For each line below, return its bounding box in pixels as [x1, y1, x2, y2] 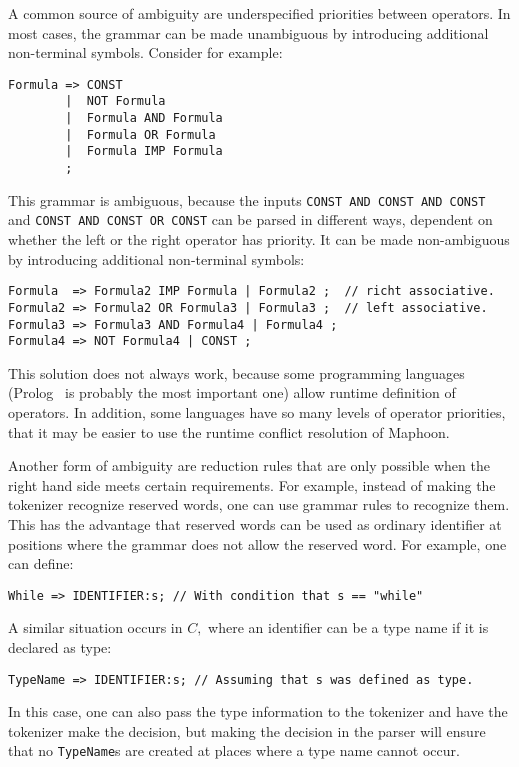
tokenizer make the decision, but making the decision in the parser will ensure [8, 720, 486, 741]
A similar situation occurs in [8, 617, 183, 638]
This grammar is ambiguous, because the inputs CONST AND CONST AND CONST [8, 189, 486, 210]
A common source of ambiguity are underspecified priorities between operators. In [8, 3, 511, 23]
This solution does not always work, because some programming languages [8, 362, 465, 383]
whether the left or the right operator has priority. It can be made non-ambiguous [8, 229, 510, 250]
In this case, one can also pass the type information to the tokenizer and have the [8, 701, 508, 722]
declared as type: [8, 637, 112, 658]
